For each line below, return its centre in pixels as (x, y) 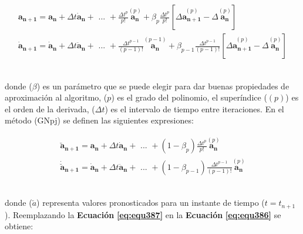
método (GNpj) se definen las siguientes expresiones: (99, 120)
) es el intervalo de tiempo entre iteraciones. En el (194, 108)
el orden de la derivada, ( (50, 108)
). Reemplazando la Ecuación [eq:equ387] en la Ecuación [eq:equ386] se (143, 214)
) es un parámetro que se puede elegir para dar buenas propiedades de (163, 86)
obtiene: (19, 226)
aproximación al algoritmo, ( (56, 97)
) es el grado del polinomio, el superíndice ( (189, 97)
